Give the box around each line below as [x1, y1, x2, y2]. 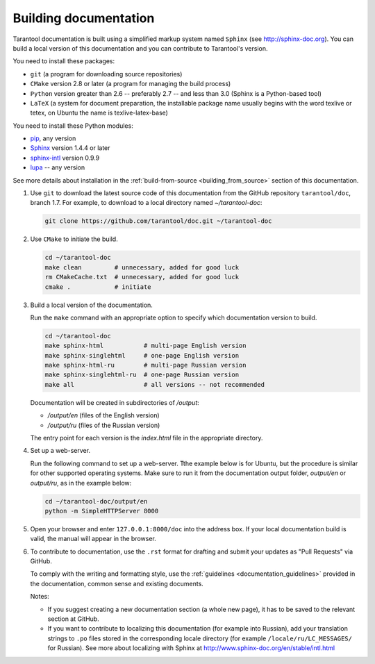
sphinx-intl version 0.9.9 [30, 153, 100, 162]
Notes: [30, 592, 49, 601]
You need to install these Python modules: [12, 122, 133, 130]
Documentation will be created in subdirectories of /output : [30, 398, 199, 406]
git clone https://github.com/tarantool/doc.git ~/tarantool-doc [44, 217, 272, 225]
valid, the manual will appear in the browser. [30, 535, 156, 543]
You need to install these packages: [12, 57, 115, 65]
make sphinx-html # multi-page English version [44, 342, 247, 350]
